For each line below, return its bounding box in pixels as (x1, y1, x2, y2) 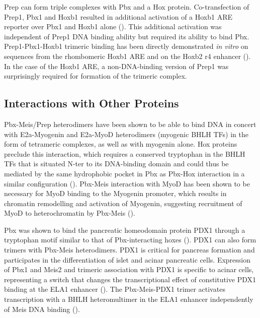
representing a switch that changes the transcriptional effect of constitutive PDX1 (4, 274, 256, 284)
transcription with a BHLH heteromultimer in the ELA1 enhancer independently (4, 294, 253, 304)
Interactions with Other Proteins (4, 95, 179, 111)
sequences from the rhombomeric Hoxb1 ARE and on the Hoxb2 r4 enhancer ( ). (4, 50, 251, 61)
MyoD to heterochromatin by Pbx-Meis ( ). (4, 208, 135, 218)
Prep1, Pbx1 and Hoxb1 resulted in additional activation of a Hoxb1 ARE (4, 11, 233, 22)
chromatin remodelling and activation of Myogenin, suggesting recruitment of (4, 198, 242, 208)
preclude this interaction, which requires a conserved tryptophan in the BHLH (4, 148, 245, 159)
